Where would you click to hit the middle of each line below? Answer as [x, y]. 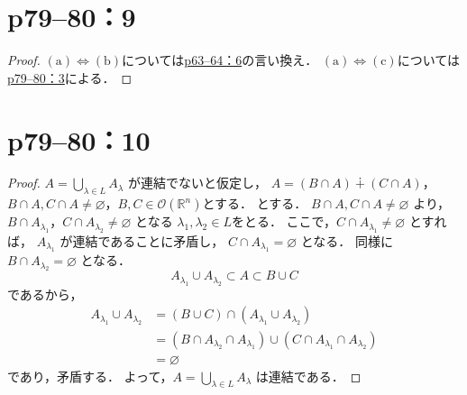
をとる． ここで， [284, 221]
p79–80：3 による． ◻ [69, 77]
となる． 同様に [347, 240]
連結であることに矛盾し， [148, 240]
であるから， [45, 294]
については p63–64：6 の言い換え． [220, 60]
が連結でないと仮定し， [197, 183]
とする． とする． [255, 203]
